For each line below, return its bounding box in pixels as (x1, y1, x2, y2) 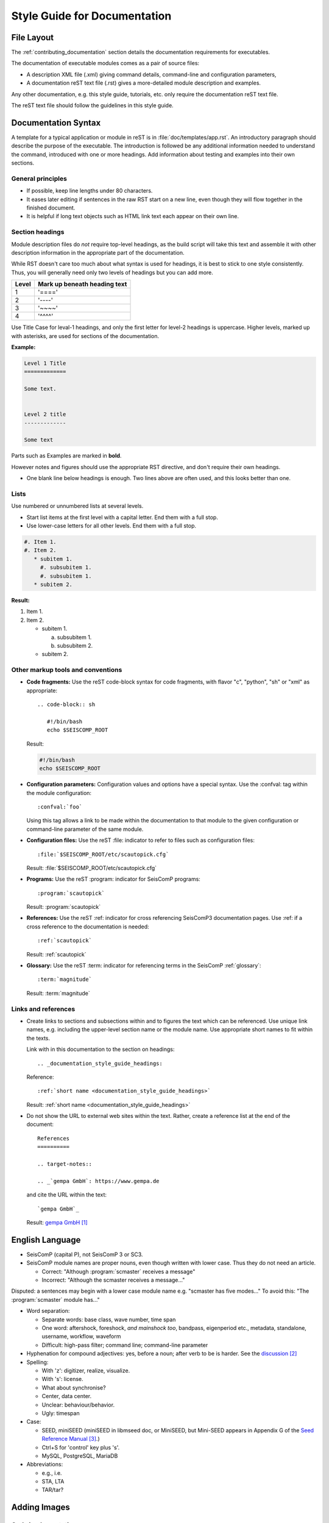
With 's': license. (41, 1376, 83, 1383)
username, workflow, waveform (41, 1333, 121, 1340)
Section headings (11, 228, 65, 236)
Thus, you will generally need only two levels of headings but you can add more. (11, 269, 213, 276)
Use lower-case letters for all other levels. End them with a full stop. (26, 522, 197, 529)
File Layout (11, 32, 54, 43)
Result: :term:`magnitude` (26, 989, 91, 997)
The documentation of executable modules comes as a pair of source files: (11, 60, 200, 67)
